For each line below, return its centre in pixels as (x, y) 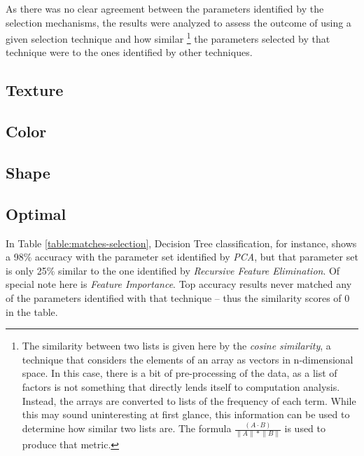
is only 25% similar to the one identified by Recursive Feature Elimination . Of (173, 270)
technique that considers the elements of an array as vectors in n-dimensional (188, 359)
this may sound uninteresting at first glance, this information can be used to (186, 414)
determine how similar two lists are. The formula (127, 428)
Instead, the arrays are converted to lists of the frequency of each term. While (189, 400)
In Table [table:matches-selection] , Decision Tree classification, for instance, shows (181, 243)
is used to (305, 428)
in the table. (32, 311)
